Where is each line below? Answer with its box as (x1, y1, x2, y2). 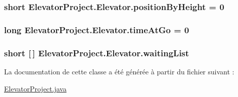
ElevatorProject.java (4, 83, 67, 93)
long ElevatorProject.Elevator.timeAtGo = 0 (4, 23, 189, 36)
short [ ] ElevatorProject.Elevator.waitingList (4, 46, 189, 59)
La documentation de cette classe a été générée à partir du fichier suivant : (4, 66, 234, 76)
